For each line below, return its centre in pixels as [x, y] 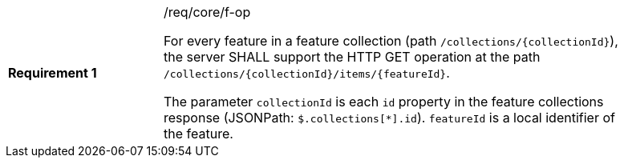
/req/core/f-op [207, 12]
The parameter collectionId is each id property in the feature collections [384, 102]
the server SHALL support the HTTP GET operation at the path [352, 57]
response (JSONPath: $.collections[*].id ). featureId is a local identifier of [389, 118]
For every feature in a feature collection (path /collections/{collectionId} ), [391, 41]
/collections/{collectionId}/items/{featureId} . [307, 73]
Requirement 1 [53, 73]
